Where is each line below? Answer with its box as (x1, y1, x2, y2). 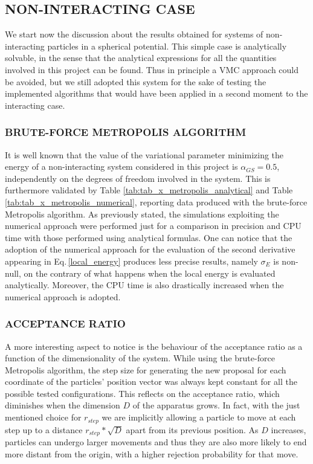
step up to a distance (5, 423, 83, 436)
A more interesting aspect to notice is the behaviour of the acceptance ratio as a (5, 340, 303, 352)
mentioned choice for (5, 411, 82, 424)
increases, (271, 423, 306, 436)
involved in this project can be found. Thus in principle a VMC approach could (5, 63, 299, 76)
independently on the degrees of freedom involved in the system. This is (5, 172, 271, 184)
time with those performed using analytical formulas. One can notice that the (5, 231, 292, 243)
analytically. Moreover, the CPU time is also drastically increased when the (5, 279, 284, 291)
